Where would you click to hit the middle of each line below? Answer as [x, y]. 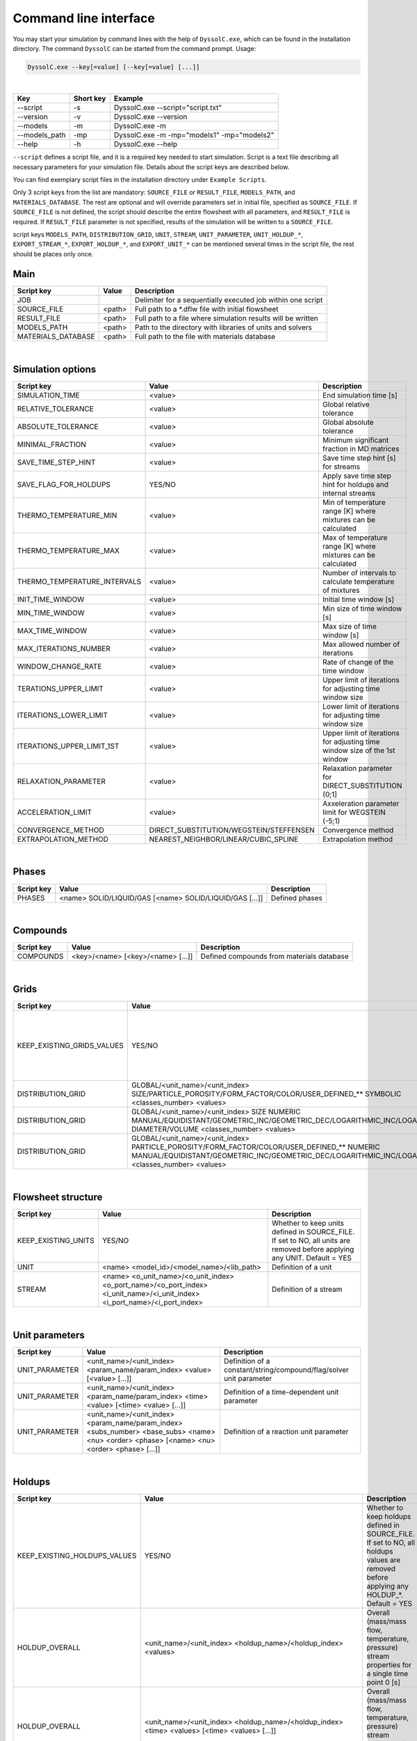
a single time [387, 1673]
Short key [90, 99]
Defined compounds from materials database [275, 956]
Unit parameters [49, 1335]
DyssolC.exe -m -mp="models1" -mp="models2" [194, 135]
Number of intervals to [359, 572]
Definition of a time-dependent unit [281, 1392]
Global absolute [348, 422]
